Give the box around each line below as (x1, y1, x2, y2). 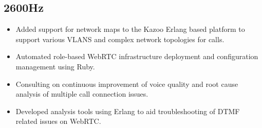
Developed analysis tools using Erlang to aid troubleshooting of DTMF (15, 105, 240, 116)
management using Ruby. (15, 61, 95, 71)
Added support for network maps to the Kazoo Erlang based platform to (15, 24, 245, 34)
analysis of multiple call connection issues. (15, 88, 148, 99)
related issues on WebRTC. (15, 116, 101, 126)
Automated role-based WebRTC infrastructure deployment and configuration (15, 51, 258, 62)
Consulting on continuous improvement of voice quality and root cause (15, 78, 238, 89)
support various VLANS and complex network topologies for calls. (15, 33, 224, 44)
